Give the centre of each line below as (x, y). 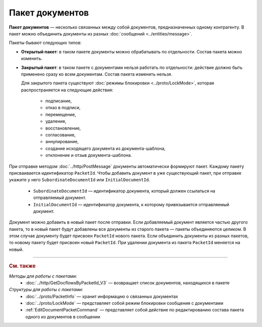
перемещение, (61, 114)
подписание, (59, 101)
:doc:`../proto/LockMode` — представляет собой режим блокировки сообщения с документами (124, 303)
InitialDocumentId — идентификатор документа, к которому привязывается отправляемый (131, 204)
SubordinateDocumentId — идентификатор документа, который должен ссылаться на (124, 191)
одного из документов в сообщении (63, 317)
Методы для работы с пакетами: (43, 276)
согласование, (61, 135)
